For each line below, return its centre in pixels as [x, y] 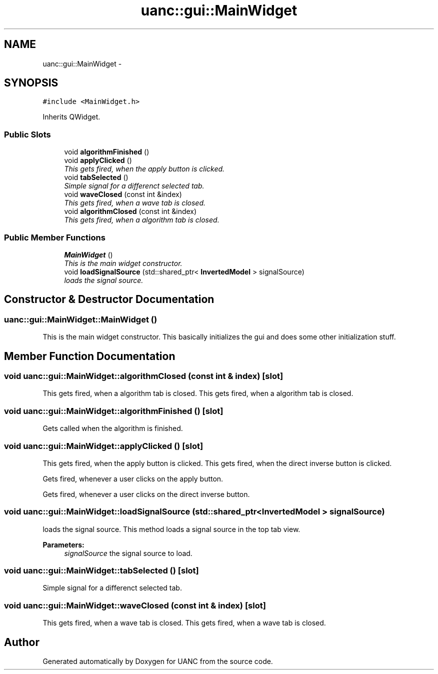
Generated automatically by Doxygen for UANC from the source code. [158, 661]
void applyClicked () [98, 160]
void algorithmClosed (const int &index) [130, 211]
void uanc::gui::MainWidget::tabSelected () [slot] [101, 570]
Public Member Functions [55, 237]
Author [22, 642]
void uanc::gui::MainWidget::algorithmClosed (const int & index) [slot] [144, 376]
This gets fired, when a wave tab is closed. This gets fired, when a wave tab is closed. [184, 623]
